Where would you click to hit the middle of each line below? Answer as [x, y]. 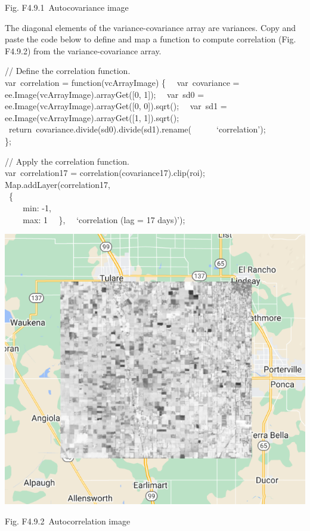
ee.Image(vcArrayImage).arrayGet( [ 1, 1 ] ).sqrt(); [92, 117]
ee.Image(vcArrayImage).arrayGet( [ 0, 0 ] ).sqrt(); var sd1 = [116, 106]
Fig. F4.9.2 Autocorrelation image [68, 521]
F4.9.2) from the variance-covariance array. [83, 50]
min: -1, [37, 207]
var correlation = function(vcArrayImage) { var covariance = [122, 82]
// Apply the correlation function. [67, 161]
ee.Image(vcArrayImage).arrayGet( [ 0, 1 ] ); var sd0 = [105, 94]
